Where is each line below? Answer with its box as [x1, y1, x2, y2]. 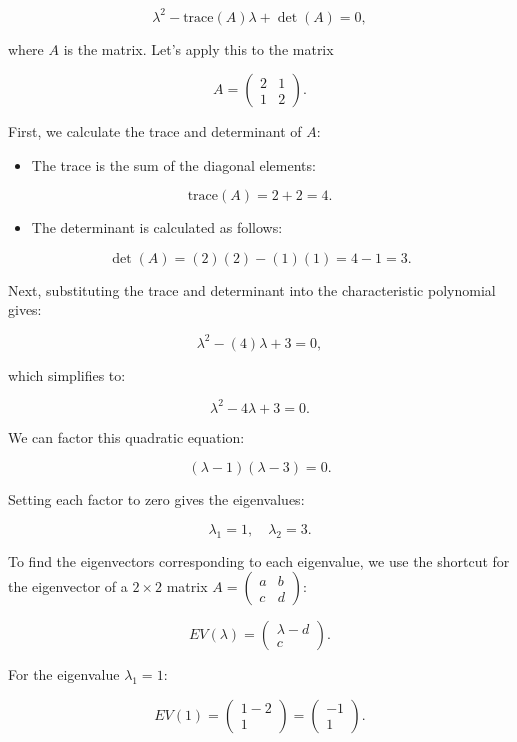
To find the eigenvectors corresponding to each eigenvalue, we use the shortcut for [8, 550, 510, 571]
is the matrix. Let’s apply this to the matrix [63, 38, 334, 59]
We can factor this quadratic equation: [8, 426, 245, 447]
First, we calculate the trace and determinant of [8, 121, 302, 142]
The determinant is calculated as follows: [31, 217, 283, 238]
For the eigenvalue [8, 664, 120, 685]
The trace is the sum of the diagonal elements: [31, 154, 316, 175]
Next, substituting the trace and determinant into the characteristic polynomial [8, 279, 496, 300]
